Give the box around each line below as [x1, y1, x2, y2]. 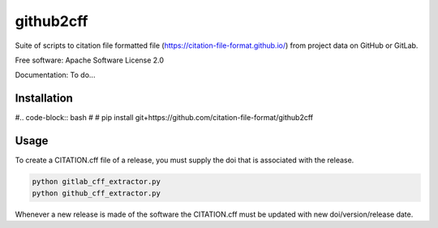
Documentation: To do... [15, 70, 96, 80]
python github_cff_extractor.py [32, 188, 161, 198]
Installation [15, 92, 73, 105]
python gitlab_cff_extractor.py [32, 177, 161, 187]
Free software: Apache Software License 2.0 [15, 55, 165, 65]
